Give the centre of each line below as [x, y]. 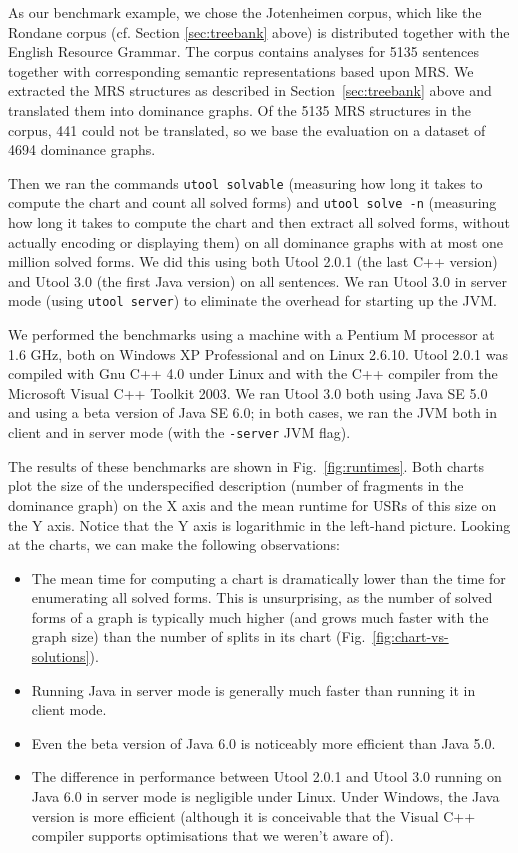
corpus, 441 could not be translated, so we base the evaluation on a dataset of [247, 129]
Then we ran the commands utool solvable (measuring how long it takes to [245, 182]
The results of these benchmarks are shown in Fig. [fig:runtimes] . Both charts [246, 465]
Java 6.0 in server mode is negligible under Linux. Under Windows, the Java [265, 796]
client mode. [69, 709]
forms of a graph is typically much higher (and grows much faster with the [260, 616]
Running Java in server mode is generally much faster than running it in [253, 689]
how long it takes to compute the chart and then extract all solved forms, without [259, 222]
